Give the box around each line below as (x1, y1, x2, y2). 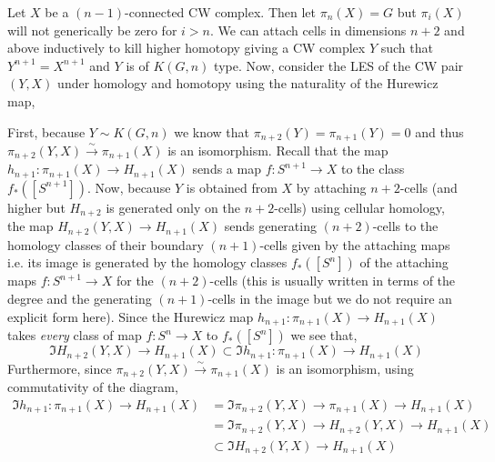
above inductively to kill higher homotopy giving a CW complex (7, 38, 366, 57)
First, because (7, 122, 86, 141)
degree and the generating (7, 289, 152, 308)
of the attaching (359, 253, 449, 272)
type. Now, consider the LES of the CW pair (214, 55, 464, 75)
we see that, (290, 326, 358, 345)
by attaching (296, 177, 367, 196)
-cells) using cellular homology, (274, 197, 445, 216)
